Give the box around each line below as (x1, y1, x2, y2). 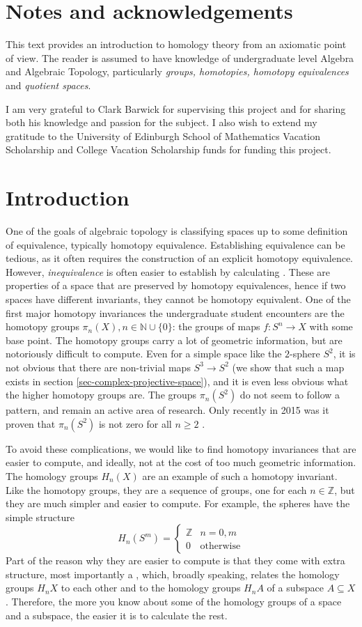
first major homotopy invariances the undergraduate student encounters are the (6, 305, 345, 320)
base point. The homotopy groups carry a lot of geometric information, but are (6, 332, 343, 347)
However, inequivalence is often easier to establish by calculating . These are (6, 264, 331, 279)
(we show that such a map (232, 359, 345, 374)
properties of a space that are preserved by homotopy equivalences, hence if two (6, 278, 346, 293)
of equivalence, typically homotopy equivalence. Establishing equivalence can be (6, 237, 345, 251)
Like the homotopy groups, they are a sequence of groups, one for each (6, 482, 307, 497)
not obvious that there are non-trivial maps (6, 359, 191, 374)
